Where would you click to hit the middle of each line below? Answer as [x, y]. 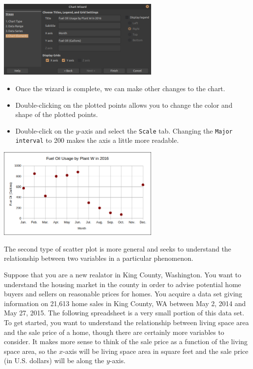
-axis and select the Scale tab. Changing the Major [156, 130]
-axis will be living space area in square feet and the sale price [156, 351]
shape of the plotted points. [57, 114]
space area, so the [30, 351]
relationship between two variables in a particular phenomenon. [99, 258]
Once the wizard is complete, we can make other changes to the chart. [120, 88]
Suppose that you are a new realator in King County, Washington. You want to [123, 274]
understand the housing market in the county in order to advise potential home [123, 284]
